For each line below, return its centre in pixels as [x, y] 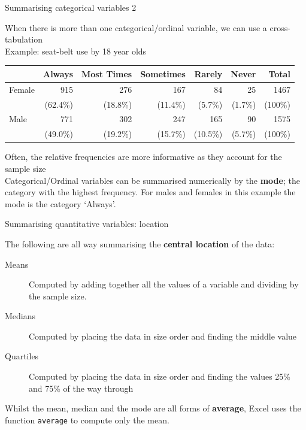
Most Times [107, 73]
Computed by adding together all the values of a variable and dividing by [164, 284]
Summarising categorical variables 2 [71, 7]
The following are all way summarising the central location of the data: [140, 243]
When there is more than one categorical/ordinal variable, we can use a [136, 27]
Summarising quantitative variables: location [87, 224]
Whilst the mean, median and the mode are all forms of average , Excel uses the [153, 408]
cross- [280, 27]
